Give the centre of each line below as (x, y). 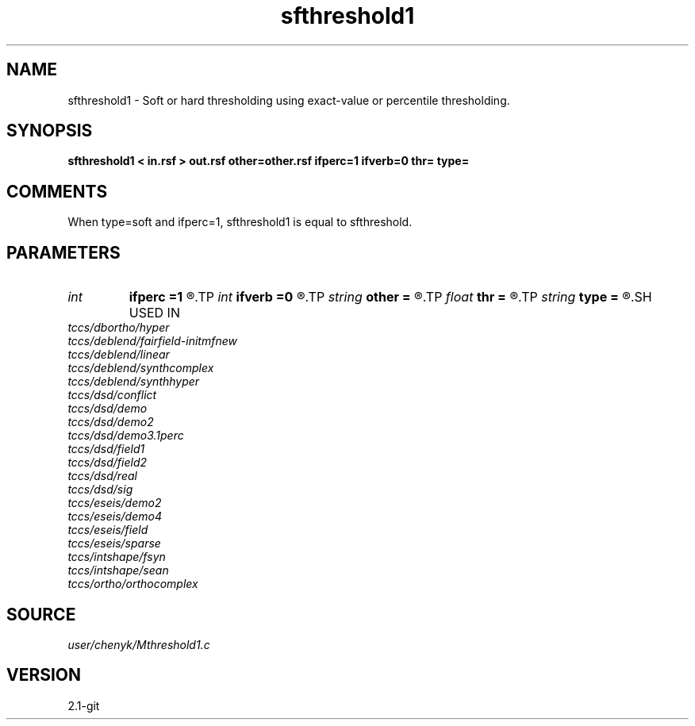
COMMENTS (57, 191)
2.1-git (84, 705)
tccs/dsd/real (102, 476)
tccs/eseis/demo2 (115, 503)
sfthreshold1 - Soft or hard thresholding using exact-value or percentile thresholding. (289, 100)
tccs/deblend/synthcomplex (141, 368)
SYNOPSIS (50, 131)
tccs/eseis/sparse (114, 544)
